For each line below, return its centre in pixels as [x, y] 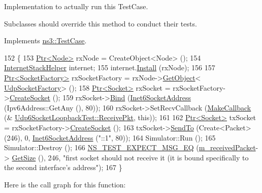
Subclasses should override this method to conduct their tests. [101, 23]
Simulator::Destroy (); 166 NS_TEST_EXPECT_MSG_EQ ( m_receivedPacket [130, 147]
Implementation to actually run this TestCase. [76, 6]
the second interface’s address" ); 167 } [63, 167]
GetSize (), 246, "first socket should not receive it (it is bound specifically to [130, 157]
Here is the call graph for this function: [65, 184]
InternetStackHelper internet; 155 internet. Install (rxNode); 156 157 [110, 67]
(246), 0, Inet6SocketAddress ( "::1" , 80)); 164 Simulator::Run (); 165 [110, 137]
